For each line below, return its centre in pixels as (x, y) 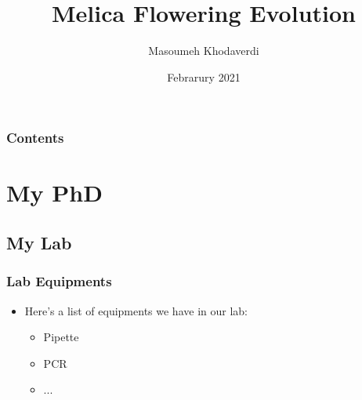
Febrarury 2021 (204, 76)
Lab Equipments (59, 281)
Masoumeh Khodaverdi (204, 51)
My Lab (39, 242)
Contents (35, 138)
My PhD (54, 193)
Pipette (61, 337)
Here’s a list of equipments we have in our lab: (136, 310)
